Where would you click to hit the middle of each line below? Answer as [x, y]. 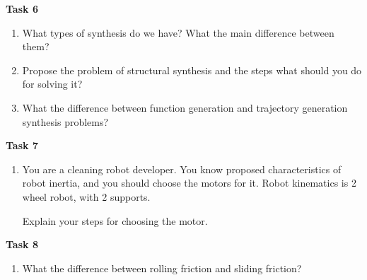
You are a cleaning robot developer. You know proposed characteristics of [182, 169]
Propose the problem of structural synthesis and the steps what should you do [192, 70]
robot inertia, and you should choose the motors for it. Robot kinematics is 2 [189, 183]
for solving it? [52, 84]
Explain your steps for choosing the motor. [115, 220]
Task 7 [22, 145]
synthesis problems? [65, 121]
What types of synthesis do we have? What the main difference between [178, 32]
